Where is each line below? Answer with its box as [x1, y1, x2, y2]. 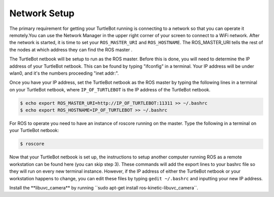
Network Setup [9, 8, 75, 19]
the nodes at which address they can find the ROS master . [9, 46, 133, 53]
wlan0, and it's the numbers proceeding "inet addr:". [9, 70, 119, 76]
